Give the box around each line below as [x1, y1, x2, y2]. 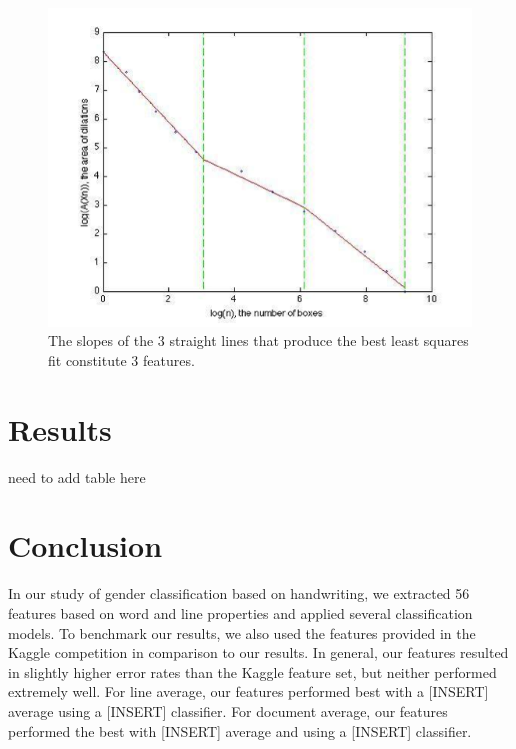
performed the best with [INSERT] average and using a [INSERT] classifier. [8, 720, 472, 741]
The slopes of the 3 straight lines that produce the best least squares [48, 330, 469, 351]
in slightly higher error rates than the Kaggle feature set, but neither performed [8, 661, 497, 682]
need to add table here [8, 466, 146, 487]
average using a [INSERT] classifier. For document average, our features [8, 700, 448, 721]
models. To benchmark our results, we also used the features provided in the [8, 622, 476, 643]
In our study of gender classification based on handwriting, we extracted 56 [8, 583, 470, 604]
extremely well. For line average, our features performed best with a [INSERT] [8, 681, 489, 702]
